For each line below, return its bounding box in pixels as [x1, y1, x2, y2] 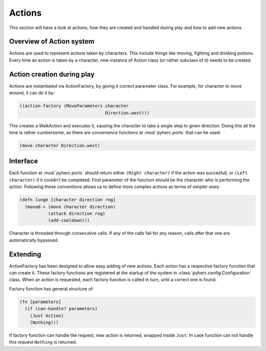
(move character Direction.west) [19, 143, 100, 148]
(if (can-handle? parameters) [25, 306, 98, 312]
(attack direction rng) [48, 211, 105, 216]
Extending [9, 250, 41, 258]
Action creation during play [9, 70, 95, 78]
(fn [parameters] [19, 299, 62, 305]
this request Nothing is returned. [9, 339, 77, 345]
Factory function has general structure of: [9, 286, 94, 291]
